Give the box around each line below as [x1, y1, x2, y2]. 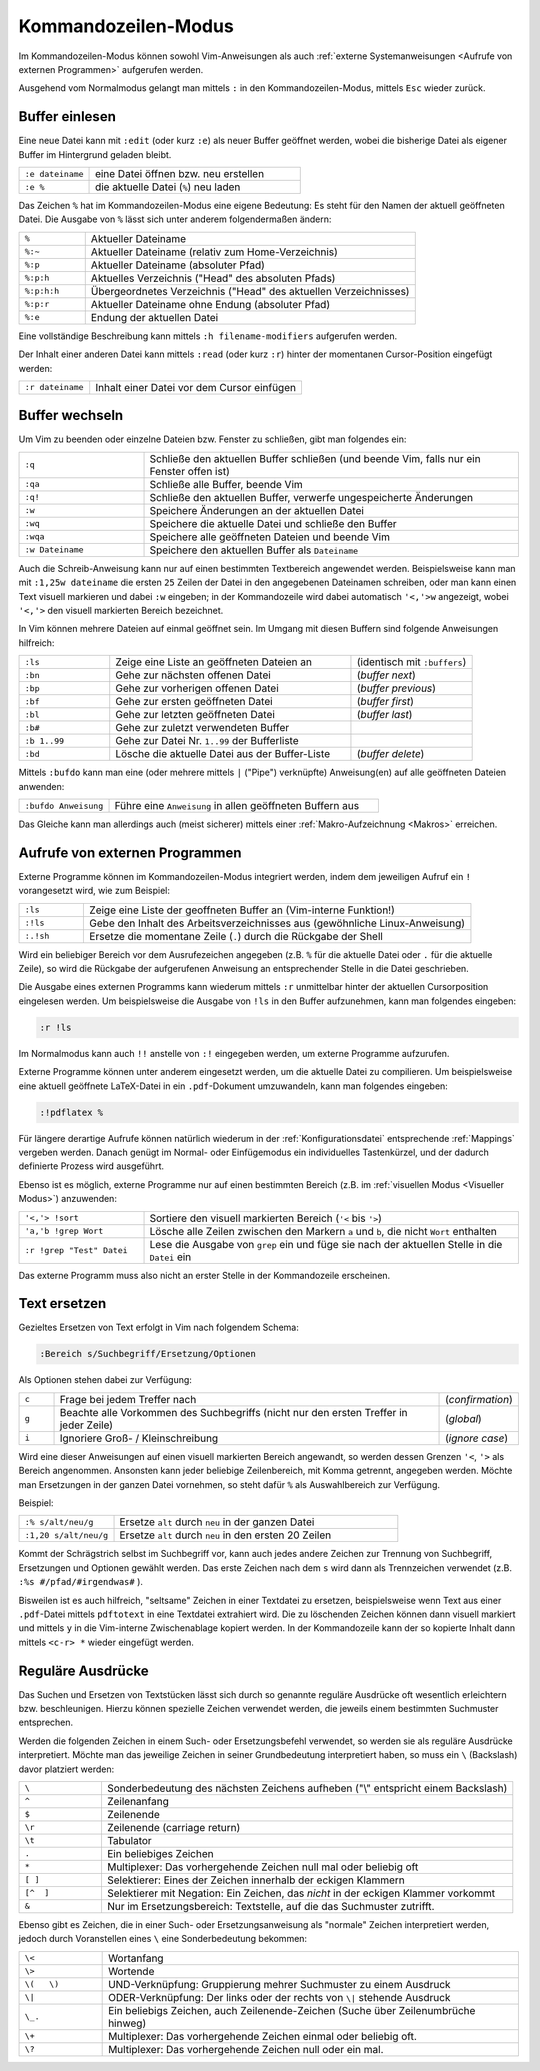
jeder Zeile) [59, 1418, 114, 1432]
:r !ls [39, 1021, 72, 1033]
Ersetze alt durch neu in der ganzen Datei [119, 1515, 315, 1529]
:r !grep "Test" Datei [24, 1245, 129, 1256]
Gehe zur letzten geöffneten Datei [115, 708, 275, 722]
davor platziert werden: [18, 1763, 115, 1775]
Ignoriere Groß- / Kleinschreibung [59, 1431, 219, 1445]
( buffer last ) [356, 708, 413, 722]
